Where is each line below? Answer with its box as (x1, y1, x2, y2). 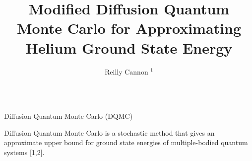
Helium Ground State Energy (25, 37, 233, 58)
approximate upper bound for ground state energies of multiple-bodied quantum (4, 137, 248, 148)
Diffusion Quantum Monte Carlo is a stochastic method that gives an (4, 127, 215, 138)
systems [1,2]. (4, 147, 45, 157)
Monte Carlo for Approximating (17, 18, 241, 38)
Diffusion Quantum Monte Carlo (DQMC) (4, 111, 133, 121)
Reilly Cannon (104, 66, 148, 77)
